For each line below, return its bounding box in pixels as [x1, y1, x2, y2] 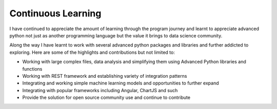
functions [22, 66, 43, 72]
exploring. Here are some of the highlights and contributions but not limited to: [9, 49, 175, 55]
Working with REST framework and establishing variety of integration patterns [22, 73, 187, 79]
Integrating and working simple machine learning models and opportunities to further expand [22, 80, 219, 86]
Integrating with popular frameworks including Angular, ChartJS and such [22, 87, 178, 93]
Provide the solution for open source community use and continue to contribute [22, 95, 191, 101]
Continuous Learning [9, 8, 102, 19]
